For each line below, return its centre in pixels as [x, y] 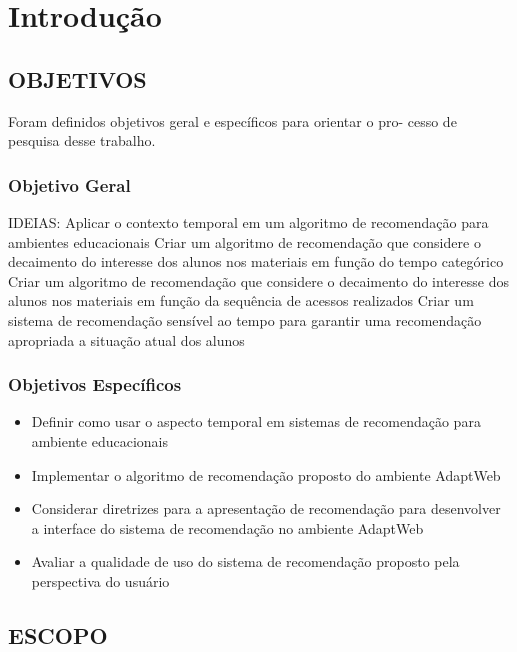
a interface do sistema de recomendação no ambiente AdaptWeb [227, 527]
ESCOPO [58, 634]
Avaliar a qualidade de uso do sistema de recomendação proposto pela [245, 561]
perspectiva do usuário [100, 580]
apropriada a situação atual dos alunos [126, 339]
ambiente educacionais [99, 440]
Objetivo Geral [69, 184]
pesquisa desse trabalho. [82, 140]
